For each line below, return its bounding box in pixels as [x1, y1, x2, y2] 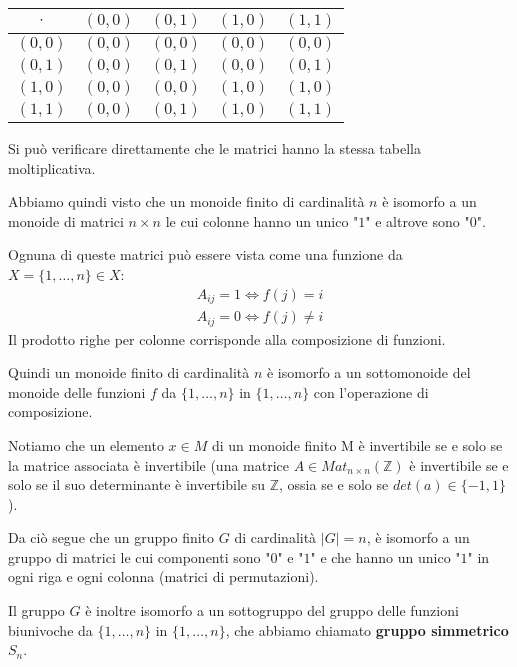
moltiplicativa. [8, 157, 96, 178]
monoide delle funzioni [8, 381, 146, 402]
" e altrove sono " [365, 210, 470, 231]
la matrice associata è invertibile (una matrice [8, 454, 290, 475]
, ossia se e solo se [279, 474, 389, 495]
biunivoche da [8, 619, 93, 640]
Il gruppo [8, 600, 65, 621]
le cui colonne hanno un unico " [165, 210, 359, 231]
